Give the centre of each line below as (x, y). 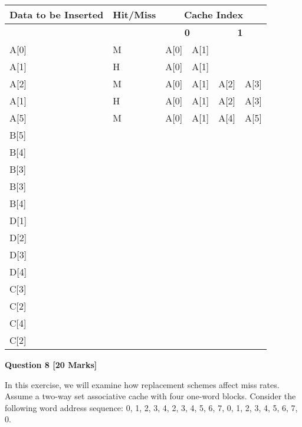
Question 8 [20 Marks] (51, 364)
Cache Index (214, 14)
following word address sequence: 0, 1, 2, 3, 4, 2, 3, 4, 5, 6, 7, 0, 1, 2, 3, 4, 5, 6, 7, (151, 407)
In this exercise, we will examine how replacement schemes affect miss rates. (142, 384)
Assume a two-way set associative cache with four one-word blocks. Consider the (150, 396)
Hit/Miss (134, 14)
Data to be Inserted (57, 14)
